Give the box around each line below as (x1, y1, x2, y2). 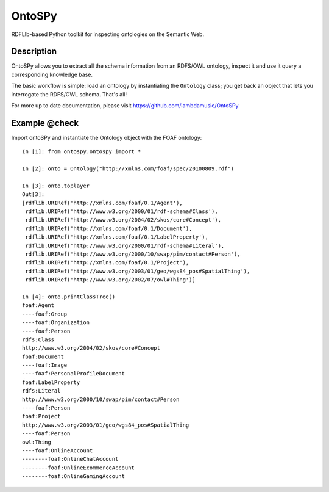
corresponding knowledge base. (11, 71, 93, 78)
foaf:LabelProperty (22, 378, 80, 386)
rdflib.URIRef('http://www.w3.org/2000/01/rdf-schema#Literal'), (25, 242, 225, 249)
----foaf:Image (22, 362, 68, 369)
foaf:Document (22, 353, 64, 360)
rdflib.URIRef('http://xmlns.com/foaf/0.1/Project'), (25, 259, 189, 266)
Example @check (11, 118, 79, 128)
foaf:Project (22, 413, 61, 420)
